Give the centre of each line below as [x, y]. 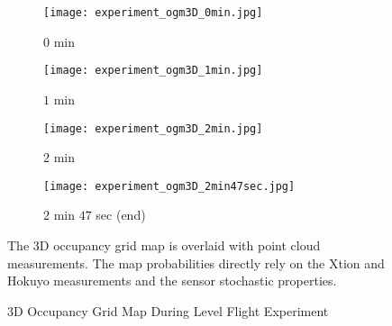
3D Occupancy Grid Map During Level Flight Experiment [168, 310]
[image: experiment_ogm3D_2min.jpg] [153, 128]
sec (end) [121, 215]
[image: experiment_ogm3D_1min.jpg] [153, 71]
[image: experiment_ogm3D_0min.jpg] [153, 13]
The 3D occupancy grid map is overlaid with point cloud [164, 245]
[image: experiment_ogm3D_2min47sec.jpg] [169, 186]
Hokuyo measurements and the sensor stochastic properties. [172, 281]
